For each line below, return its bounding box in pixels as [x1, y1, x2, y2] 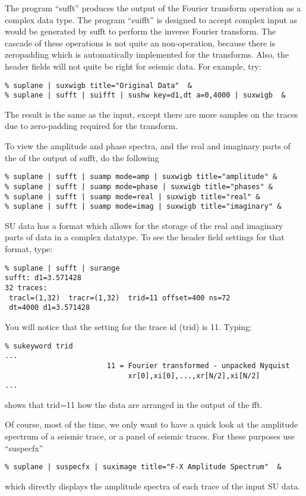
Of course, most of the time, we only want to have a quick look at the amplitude [5, 418, 298, 431]
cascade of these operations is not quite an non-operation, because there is [5, 36, 276, 49]
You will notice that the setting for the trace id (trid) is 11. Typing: [5, 320, 253, 332]
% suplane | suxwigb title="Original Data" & [5, 81, 192, 90]
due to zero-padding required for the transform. [5, 120, 178, 132]
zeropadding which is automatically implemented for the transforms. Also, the [5, 48, 289, 61]
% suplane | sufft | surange [5, 263, 120, 272]
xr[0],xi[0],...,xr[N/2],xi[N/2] [128, 371, 260, 380]
